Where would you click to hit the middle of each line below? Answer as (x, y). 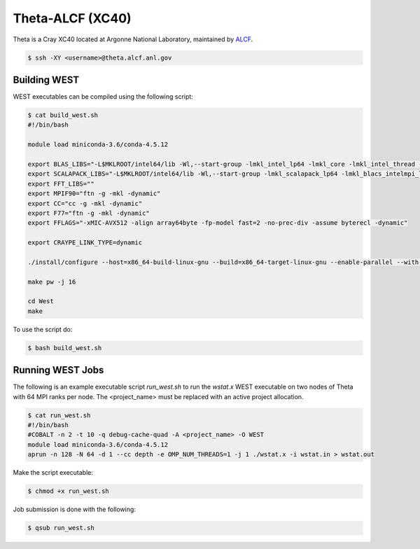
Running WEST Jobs (58, 370)
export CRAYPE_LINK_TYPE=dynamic (85, 243)
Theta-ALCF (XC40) (72, 18)
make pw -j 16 (52, 282)
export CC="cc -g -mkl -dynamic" (85, 203)
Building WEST (46, 79)
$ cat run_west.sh (59, 415)
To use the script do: (43, 329)
